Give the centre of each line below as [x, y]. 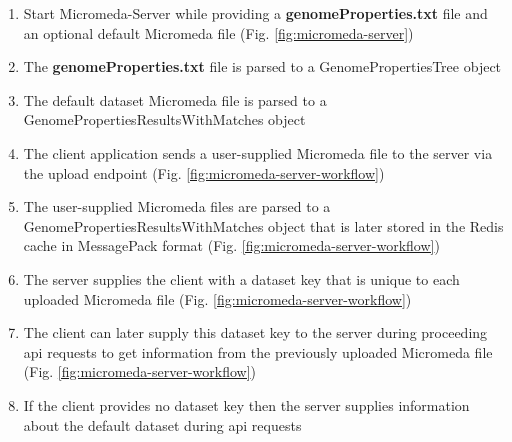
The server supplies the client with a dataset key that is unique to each [241, 278]
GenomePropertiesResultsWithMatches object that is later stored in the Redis [263, 225]
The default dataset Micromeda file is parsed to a [175, 99]
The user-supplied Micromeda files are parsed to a [177, 206]
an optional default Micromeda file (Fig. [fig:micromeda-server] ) [218, 32]
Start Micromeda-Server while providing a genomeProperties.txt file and [255, 13]
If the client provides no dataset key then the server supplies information [246, 404]
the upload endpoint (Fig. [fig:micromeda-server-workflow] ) [204, 172]
